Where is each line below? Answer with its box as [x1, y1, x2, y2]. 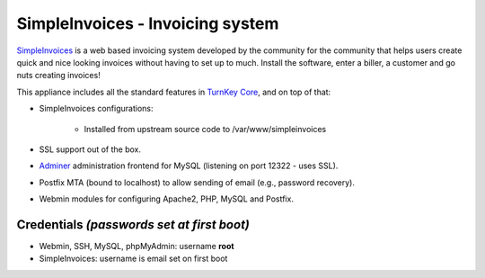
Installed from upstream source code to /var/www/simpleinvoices [84, 123, 327, 134]
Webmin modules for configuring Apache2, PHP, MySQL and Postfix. [39, 193, 294, 204]
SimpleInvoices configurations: [39, 103, 154, 114]
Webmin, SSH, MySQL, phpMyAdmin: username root [39, 240, 234, 251]
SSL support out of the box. [39, 144, 142, 155]
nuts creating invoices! [16, 70, 101, 81]
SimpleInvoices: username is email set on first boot [39, 253, 228, 265]
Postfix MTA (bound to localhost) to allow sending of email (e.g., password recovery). [39, 176, 355, 188]
